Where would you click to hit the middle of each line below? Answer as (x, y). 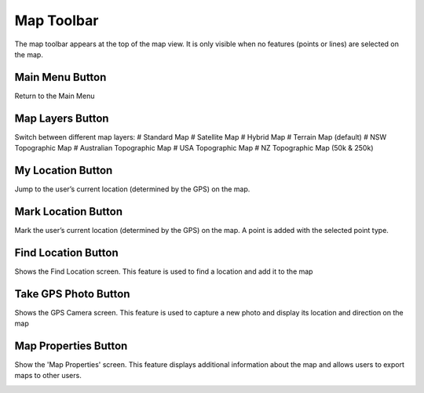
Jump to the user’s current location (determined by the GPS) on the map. (132, 189)
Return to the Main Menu (55, 96)
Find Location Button (66, 252)
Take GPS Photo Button (72, 294)
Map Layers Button (62, 118)
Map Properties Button (71, 346)
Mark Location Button (69, 211)
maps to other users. (48, 376)
